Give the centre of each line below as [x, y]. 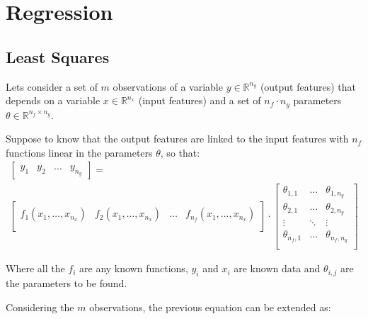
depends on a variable [53, 100]
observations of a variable [168, 86]
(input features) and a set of [200, 100]
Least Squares [58, 56]
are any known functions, [134, 268]
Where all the [35, 268]
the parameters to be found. [67, 283]
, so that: [180, 152]
